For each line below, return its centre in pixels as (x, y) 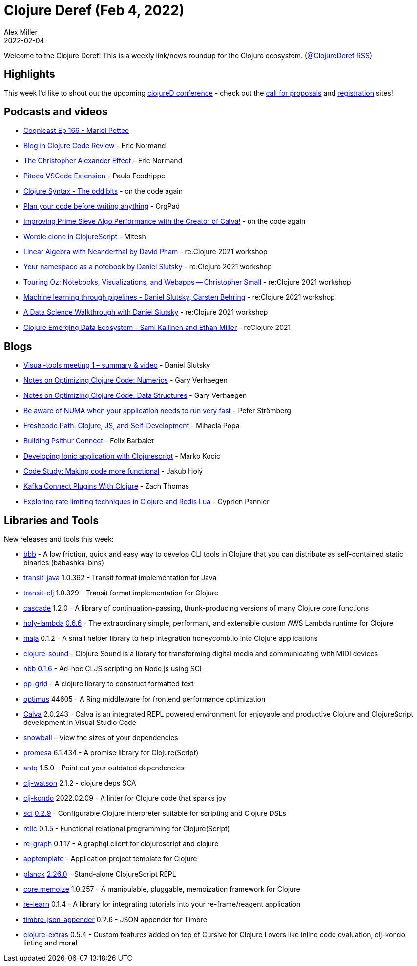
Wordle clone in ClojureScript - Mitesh (85, 237)
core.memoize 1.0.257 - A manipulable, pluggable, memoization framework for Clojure (162, 889)
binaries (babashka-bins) (64, 563)
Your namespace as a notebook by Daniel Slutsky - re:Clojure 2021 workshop (148, 267)
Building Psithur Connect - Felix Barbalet (89, 441)
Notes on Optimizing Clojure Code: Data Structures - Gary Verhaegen (135, 395)
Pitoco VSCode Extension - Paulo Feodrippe (94, 176)
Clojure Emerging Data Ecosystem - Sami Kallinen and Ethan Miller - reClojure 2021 (157, 328)
